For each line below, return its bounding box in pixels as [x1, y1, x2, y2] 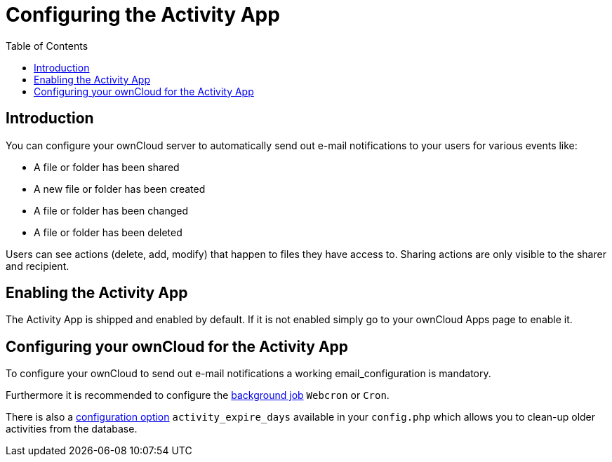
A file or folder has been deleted [34, 226, 182, 238]
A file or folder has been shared [34, 161, 180, 173]
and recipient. [6, 259, 69, 272]
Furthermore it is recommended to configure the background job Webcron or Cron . [6, 389, 390, 402]
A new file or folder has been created [34, 182, 206, 195]
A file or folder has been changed [34, 204, 189, 217]
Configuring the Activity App [6, 3, 280, 27]
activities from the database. [6, 423, 138, 435]
